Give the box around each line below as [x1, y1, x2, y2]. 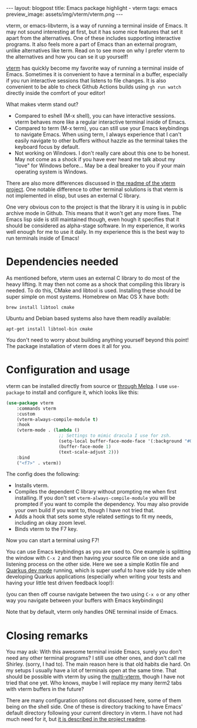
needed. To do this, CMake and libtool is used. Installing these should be [6, 287, 181, 294]
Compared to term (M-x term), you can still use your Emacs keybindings [14, 125, 189, 131]
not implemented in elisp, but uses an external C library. [6, 192, 141, 199]
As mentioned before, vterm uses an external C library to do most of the [6, 274, 180, 281]
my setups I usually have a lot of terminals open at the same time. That [6, 667, 177, 674]
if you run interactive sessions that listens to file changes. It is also [6, 77, 167, 84]
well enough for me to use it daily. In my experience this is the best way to [6, 229, 185, 235]
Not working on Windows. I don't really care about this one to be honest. [14, 149, 190, 157]
